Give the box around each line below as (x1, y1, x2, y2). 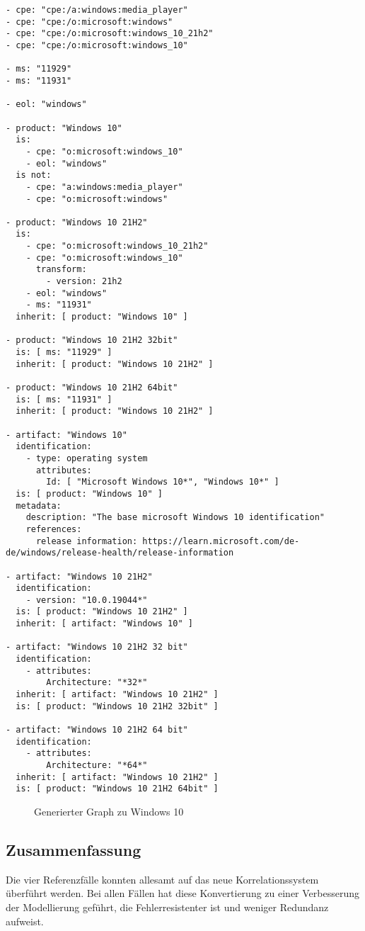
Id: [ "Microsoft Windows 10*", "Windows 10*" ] (46, 477, 279, 487)
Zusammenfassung (6, 838, 141, 860)
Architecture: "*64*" (46, 760, 148, 770)
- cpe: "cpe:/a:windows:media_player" (6, 5, 188, 15)
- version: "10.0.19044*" (25, 594, 148, 605)
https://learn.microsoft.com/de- (142, 536, 300, 546)
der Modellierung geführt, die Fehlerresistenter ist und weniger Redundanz (6, 899, 329, 914)
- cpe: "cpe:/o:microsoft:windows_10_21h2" (6, 28, 214, 39)
